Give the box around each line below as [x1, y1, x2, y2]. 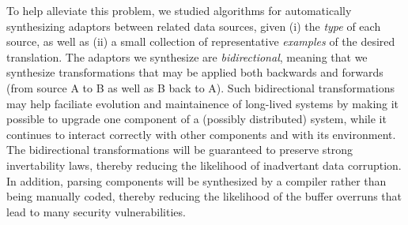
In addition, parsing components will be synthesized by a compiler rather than [6, 172, 387, 189]
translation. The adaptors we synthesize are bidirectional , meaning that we [6, 48, 368, 65]
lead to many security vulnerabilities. [6, 203, 186, 219]
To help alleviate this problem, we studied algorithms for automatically [6, 2, 352, 18]
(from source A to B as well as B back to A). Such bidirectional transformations [6, 79, 395, 96]
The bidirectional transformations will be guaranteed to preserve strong [6, 141, 353, 158]
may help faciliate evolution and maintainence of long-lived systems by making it [6, 95, 399, 111]
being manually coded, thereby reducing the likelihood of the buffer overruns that [6, 188, 402, 204]
